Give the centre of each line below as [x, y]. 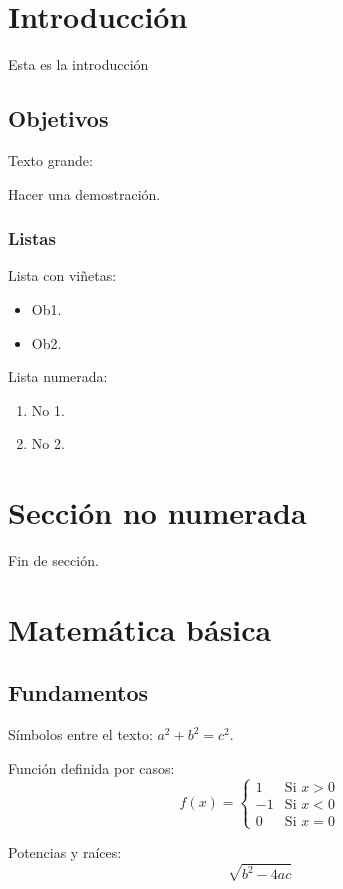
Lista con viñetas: [62, 275]
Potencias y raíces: [65, 851]
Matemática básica [140, 628]
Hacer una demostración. [84, 193]
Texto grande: [50, 159]
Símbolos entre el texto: [80, 734]
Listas [32, 238]
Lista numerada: [58, 376]
